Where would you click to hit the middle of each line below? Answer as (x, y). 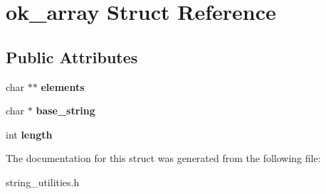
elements (63, 86)
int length (29, 134)
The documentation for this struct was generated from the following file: (163, 158)
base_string (65, 111)
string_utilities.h (43, 182)
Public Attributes (72, 56)
